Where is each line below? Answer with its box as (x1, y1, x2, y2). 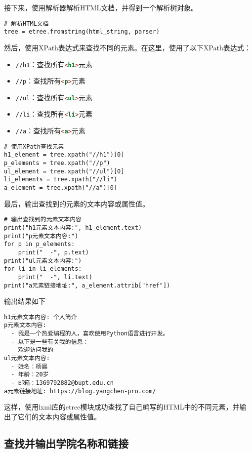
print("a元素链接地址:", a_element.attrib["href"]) (4, 282, 170, 289)
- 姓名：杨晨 (11, 363, 48, 370)
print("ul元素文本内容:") (4, 257, 82, 264)
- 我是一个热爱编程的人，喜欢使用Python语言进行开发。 (11, 330, 169, 337)
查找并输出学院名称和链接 (4, 435, 128, 451)
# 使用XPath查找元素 (4, 143, 64, 150)
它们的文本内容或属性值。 (17, 411, 101, 421)
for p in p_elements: (4, 241, 75, 248)
